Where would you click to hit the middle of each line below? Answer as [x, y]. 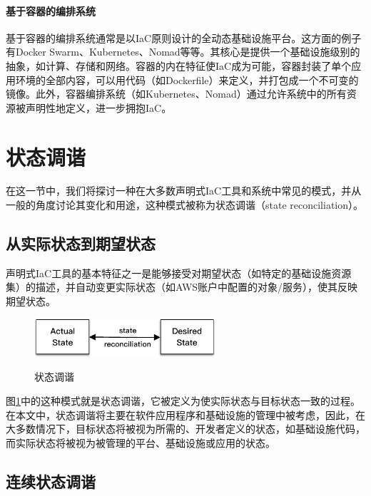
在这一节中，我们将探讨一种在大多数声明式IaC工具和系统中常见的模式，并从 [184, 191]
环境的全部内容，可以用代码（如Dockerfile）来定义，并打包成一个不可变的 [187, 79]
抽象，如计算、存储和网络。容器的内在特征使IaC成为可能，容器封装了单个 [179, 65]
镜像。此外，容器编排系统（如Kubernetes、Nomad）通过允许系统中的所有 [176, 94]
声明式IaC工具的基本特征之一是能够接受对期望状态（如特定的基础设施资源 [179, 273]
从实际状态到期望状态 [81, 243]
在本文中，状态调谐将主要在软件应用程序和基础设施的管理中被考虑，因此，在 [185, 414]
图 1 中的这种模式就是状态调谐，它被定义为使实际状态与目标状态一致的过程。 [183, 400]
